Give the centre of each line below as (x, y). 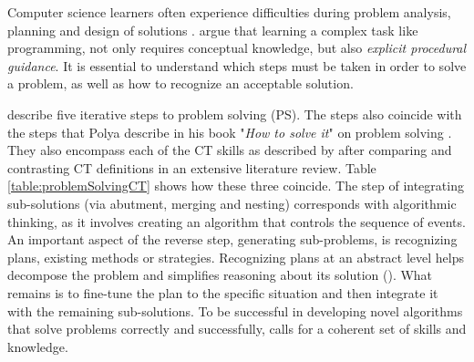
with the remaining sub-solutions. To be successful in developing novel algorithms (235, 310)
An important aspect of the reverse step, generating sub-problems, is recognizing (232, 239)
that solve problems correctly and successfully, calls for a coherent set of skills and (237, 329)
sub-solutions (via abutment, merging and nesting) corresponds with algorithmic (232, 203)
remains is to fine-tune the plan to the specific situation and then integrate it (223, 292)
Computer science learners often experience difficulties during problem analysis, (229, 12)
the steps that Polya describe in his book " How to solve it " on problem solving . (230, 132)
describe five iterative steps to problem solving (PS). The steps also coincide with (235, 114)
